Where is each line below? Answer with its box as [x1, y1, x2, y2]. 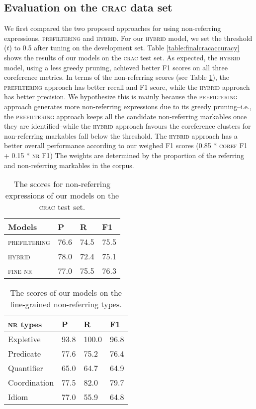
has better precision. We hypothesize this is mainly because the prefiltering [4, 91, 238, 102]
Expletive [8, 333, 41, 345]
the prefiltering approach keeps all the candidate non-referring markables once [4, 111, 247, 121]
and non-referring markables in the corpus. [4, 160, 134, 170]
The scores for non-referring [13, 178, 111, 190]
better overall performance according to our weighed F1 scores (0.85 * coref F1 [4, 140, 248, 151]
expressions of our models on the [5, 190, 119, 202]
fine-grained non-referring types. [10, 298, 122, 310]
